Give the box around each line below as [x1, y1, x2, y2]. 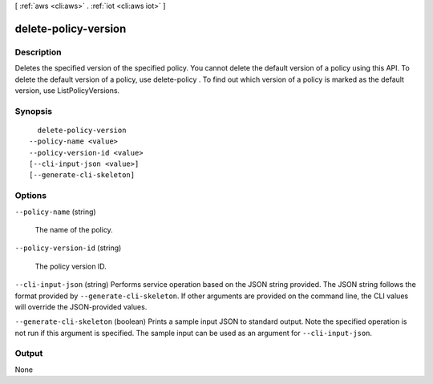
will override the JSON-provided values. [14, 301, 148, 312]
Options [14, 190, 47, 201]
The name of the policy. [34, 224, 114, 234]
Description [14, 46, 62, 58]
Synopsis [14, 105, 52, 116]
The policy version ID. [34, 261, 107, 271]
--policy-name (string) [14, 207, 96, 216]
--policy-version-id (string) [14, 243, 122, 253]
